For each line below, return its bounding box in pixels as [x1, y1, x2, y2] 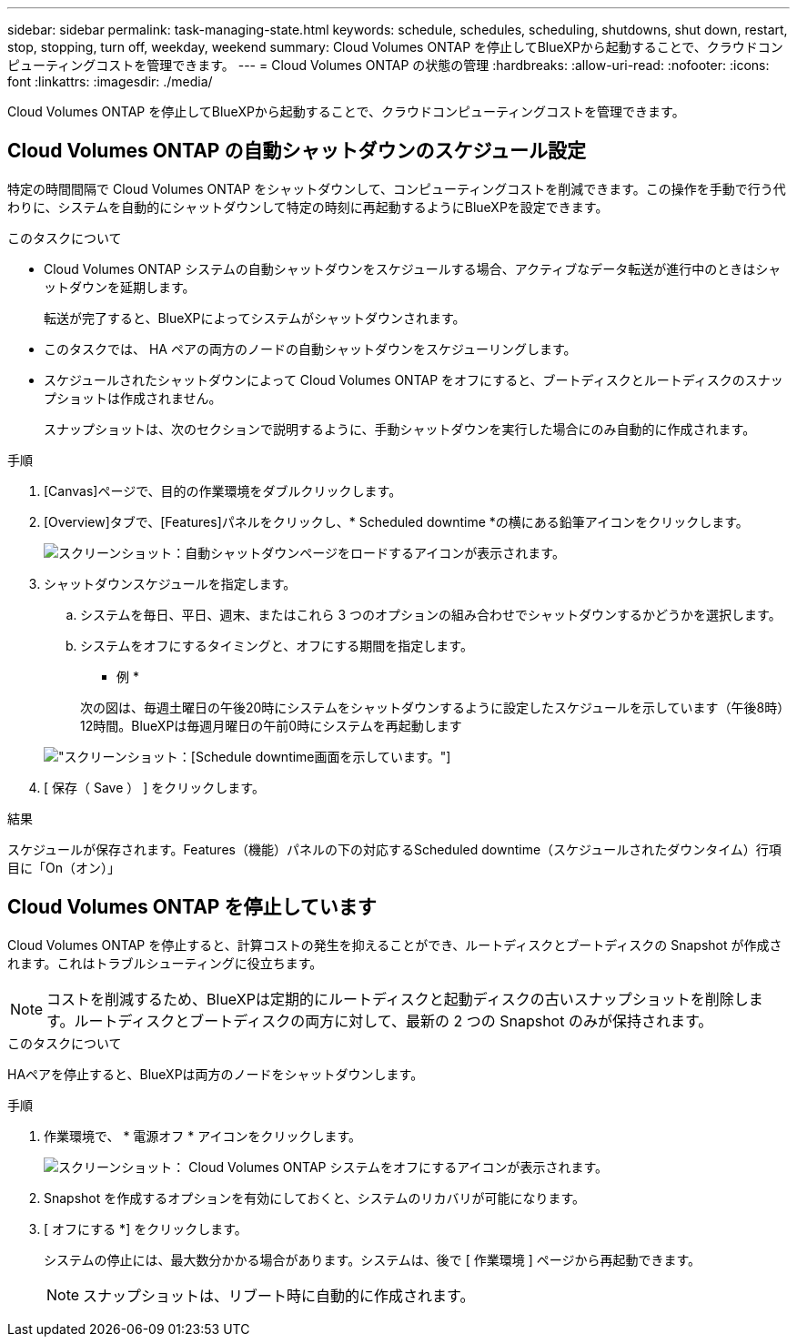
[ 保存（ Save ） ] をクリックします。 [44, 779, 265, 795]
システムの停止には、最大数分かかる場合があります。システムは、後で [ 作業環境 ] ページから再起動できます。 [44, 1251, 701, 1268]
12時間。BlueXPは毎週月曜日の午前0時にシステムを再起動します [80, 717, 462, 733]
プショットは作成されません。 [44, 389, 222, 406]
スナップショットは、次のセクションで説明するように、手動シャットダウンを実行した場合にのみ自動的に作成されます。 [44, 420, 756, 437]
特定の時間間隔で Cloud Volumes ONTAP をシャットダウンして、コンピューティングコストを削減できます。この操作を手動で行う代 [7, 180, 786, 197]
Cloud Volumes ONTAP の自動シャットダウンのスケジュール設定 [7, 139, 586, 163]
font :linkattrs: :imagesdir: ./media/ [7, 74, 213, 89]
